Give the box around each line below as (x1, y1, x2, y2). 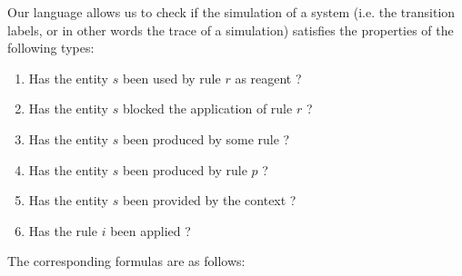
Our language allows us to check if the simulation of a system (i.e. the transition (7, 3, 456, 21)
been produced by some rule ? (122, 129, 290, 148)
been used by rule (122, 68, 221, 87)
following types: (7, 38, 95, 57)
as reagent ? (235, 68, 302, 87)
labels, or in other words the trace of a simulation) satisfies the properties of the (7, 20, 454, 39)
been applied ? (110, 221, 191, 240)
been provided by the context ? (122, 191, 296, 210)
